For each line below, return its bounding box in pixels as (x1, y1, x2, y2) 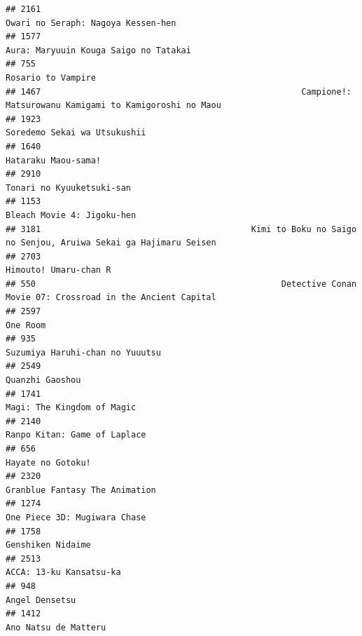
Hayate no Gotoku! (6, 457, 91, 468)
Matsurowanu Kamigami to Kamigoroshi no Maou (6, 100, 221, 111)
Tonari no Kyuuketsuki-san (6, 182, 131, 193)
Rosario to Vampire (6, 72, 96, 83)
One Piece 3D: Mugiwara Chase (6, 512, 146, 522)
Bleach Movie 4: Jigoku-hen (6, 210, 137, 220)
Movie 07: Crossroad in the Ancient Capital (6, 292, 216, 303)
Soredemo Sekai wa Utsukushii (6, 128, 146, 138)
